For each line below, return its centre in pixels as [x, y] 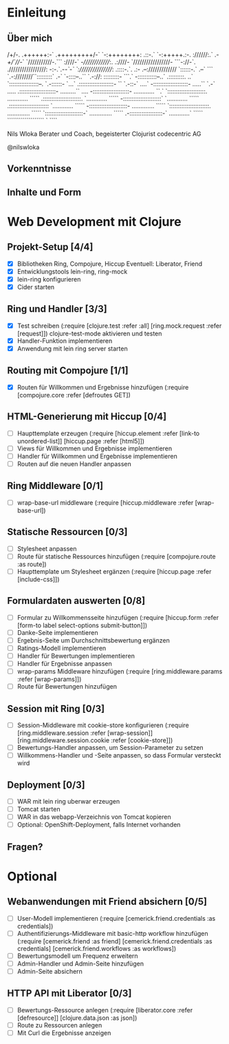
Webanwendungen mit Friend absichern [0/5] [107, 902]
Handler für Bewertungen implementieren [76, 656]
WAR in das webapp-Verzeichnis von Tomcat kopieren [94, 817]
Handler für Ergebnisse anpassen [64, 663]
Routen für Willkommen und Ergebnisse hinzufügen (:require [103, 387]
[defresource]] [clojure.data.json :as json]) [77, 1018]
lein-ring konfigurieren [49, 279]
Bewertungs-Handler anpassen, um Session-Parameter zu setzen [110, 748]
